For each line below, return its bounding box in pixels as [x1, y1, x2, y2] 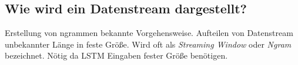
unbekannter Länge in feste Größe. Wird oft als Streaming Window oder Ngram [5, 38, 292, 50]
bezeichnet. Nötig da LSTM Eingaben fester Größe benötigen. [5, 49, 228, 62]
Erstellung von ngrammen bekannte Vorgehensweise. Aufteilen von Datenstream [5, 27, 293, 39]
